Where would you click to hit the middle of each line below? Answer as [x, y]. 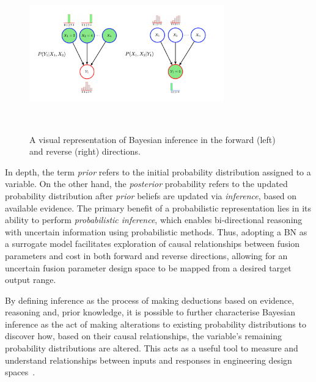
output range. [31, 280]
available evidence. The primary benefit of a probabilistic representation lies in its [158, 208]
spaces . [20, 372]
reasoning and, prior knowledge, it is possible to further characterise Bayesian [150, 312]
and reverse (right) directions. [85, 151]
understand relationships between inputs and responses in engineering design [149, 360]
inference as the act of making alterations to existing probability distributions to [156, 324]
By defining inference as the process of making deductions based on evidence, [150, 300]
